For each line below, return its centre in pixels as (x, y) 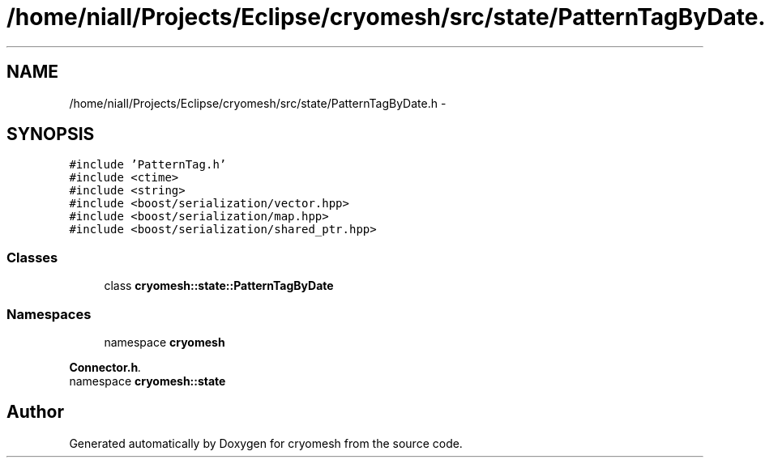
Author (35, 412)
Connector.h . (105, 367)
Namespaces (49, 314)
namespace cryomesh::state (147, 381)
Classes (32, 257)
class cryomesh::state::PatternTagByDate (219, 286)
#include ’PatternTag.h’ (148, 165)
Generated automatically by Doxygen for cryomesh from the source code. (266, 443)
